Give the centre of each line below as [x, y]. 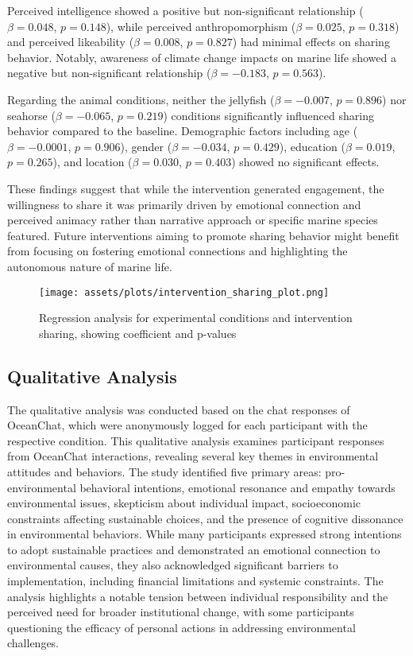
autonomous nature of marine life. [90, 266]
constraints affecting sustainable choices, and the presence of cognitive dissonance [205, 518]
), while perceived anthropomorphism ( [201, 26]
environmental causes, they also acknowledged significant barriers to [173, 565]
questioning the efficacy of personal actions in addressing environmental [181, 627]
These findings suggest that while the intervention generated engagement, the [196, 188]
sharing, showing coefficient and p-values [138, 333]
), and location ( [93, 162]
